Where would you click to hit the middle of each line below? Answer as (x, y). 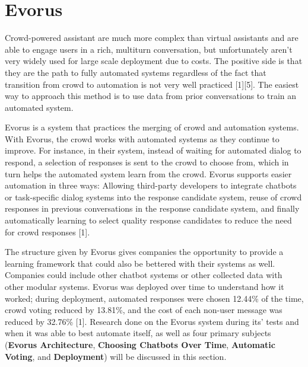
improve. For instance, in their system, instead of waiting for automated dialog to (153, 150)
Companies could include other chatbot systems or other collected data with (144, 275)
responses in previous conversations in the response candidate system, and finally (152, 208)
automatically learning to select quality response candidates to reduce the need (148, 220)
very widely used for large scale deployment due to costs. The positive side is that (154, 61)
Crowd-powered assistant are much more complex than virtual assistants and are (152, 38)
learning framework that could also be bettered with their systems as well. (140, 263)
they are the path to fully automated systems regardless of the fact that (136, 72)
